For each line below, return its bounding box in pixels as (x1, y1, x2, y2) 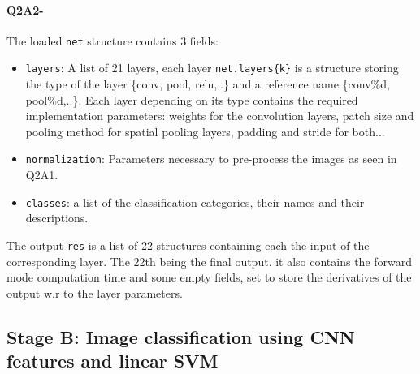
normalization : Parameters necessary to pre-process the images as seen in (25, 150, 397, 167)
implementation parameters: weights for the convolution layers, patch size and (25, 107, 414, 124)
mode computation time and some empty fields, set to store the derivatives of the (6, 269, 412, 286)
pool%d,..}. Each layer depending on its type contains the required (25, 91, 358, 108)
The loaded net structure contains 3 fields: (6, 32, 219, 49)
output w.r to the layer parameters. (6, 284, 183, 301)
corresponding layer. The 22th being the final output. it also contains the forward (6, 252, 413, 269)
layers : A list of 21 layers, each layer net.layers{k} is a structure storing (25, 59, 399, 76)
